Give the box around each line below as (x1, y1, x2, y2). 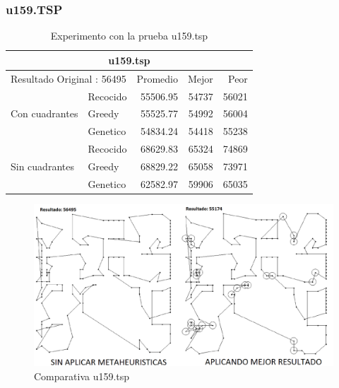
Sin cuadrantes (11, 158, 74, 173)
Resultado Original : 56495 (11, 71, 126, 86)
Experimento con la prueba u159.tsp (50, 28, 208, 43)
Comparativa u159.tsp (34, 368, 130, 383)
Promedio (136, 71, 179, 86)
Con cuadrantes (11, 106, 78, 121)
